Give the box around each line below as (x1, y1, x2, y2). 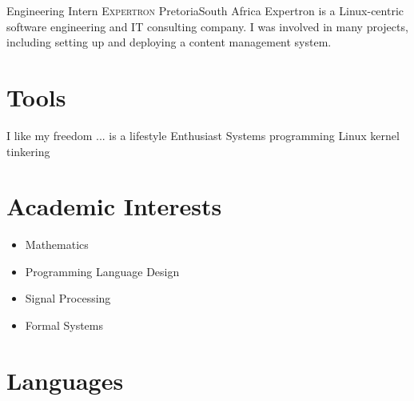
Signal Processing (25, 290, 111, 307)
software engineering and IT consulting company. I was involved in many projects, (6, 18, 408, 34)
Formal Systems (25, 317, 104, 333)
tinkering (6, 142, 50, 159)
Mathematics (25, 236, 89, 253)
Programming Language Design (25, 263, 180, 279)
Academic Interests (6, 190, 222, 223)
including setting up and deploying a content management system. (6, 34, 332, 50)
